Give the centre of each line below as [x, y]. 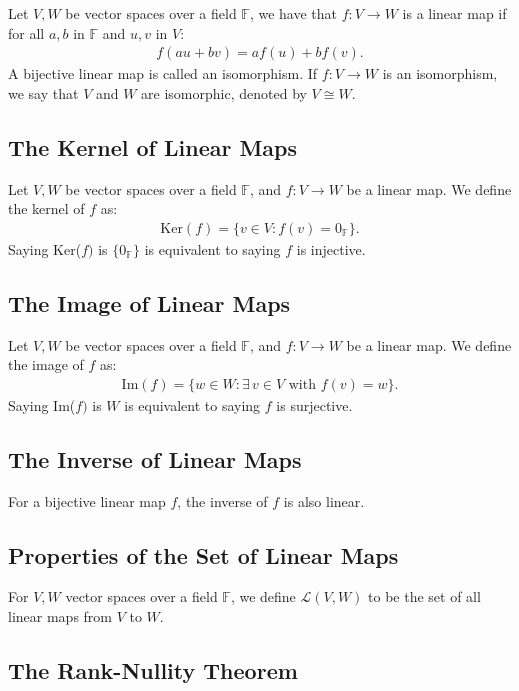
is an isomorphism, [440, 73]
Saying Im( [42, 404]
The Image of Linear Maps [149, 302]
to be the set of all [424, 596]
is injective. [331, 248]
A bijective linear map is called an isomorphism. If [163, 73]
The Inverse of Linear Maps [155, 458]
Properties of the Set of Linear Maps [203, 554]
